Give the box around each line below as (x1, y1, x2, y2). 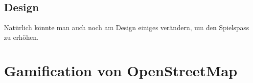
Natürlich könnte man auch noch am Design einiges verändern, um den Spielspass (4, 22, 249, 33)
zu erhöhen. (4, 32, 39, 42)
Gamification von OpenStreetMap (4, 60, 238, 80)
